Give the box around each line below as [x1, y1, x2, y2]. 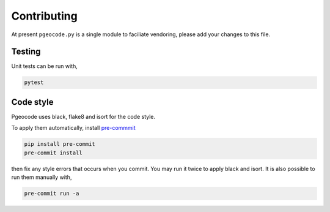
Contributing [11, 9, 78, 23]
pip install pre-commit [24, 141, 96, 148]
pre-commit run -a [24, 190, 79, 197]
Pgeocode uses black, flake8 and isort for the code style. [11, 113, 156, 120]
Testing [11, 47, 41, 57]
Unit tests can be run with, [11, 62, 78, 70]
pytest [24, 79, 44, 86]
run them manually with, [11, 173, 72, 181]
